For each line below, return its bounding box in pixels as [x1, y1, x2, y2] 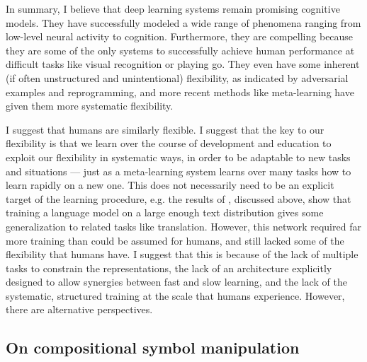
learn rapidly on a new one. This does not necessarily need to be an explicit [6, 177, 334, 192]
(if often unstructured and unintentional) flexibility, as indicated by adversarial [6, 70, 349, 85]
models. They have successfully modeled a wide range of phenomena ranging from [6, 15, 361, 30]
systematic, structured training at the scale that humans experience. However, [6, 288, 345, 303]
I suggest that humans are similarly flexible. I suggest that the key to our [6, 122, 324, 136]
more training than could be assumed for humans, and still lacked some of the [6, 233, 344, 247]
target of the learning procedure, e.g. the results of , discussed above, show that [6, 191, 351, 206]
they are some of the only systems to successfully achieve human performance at [6, 42, 355, 57]
